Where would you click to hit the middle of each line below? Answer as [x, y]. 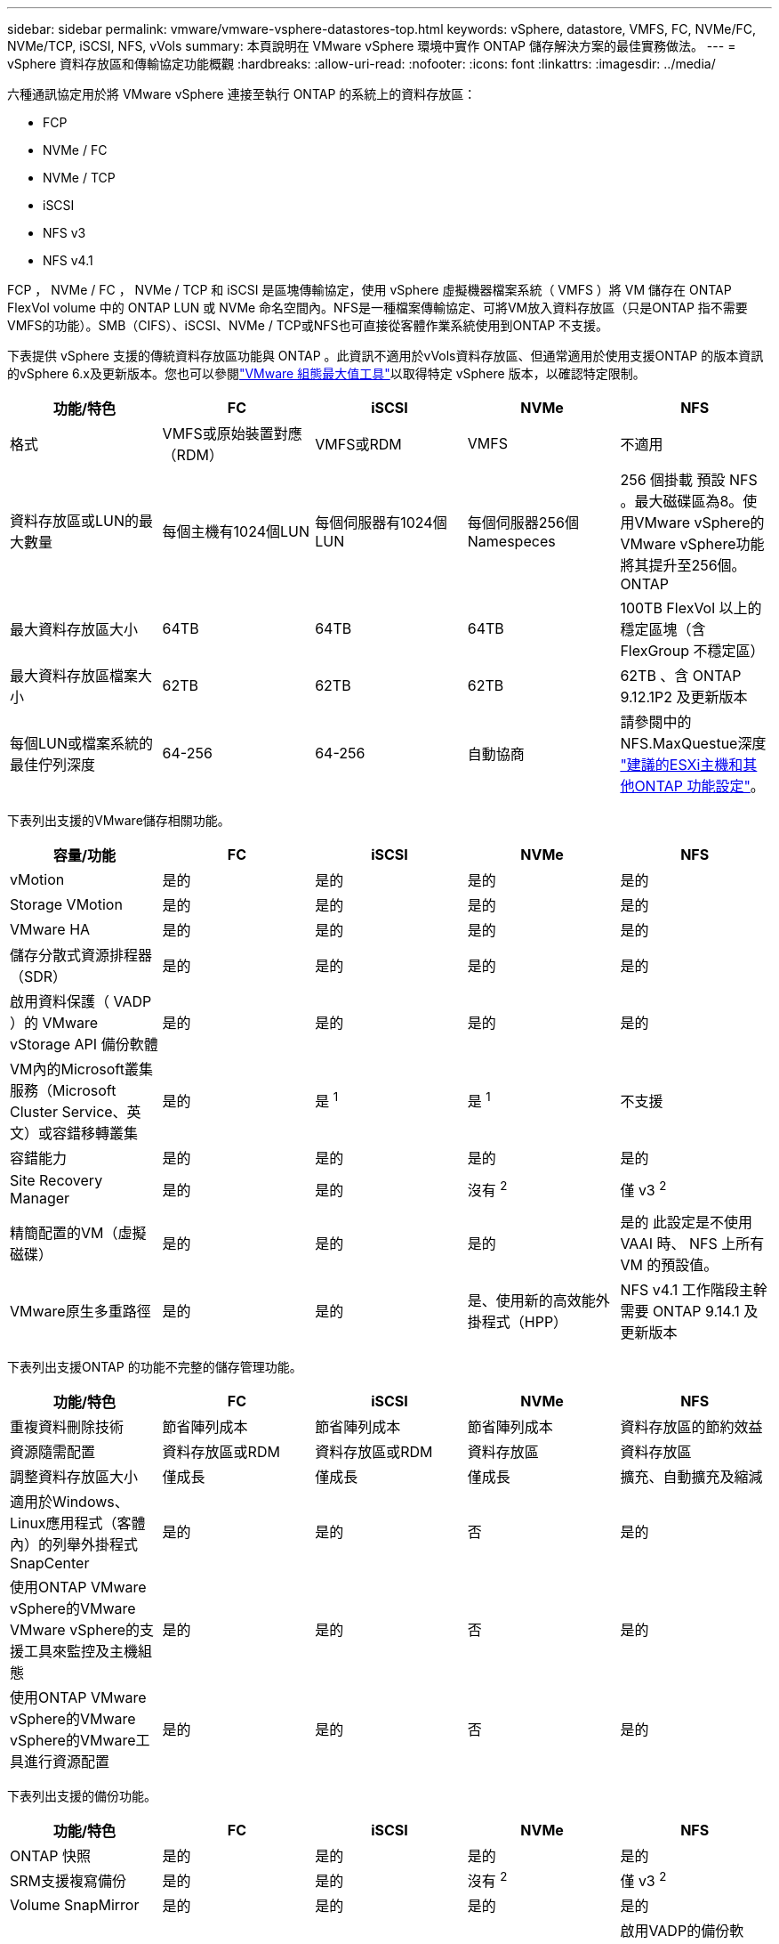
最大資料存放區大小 [74, 629]
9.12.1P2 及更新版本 [684, 697]
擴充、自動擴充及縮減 [691, 1477]
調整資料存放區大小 [74, 1477]
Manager [40, 1198]
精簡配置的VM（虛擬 [78, 1233]
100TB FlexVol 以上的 [691, 608]
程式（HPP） [525, 1322]
